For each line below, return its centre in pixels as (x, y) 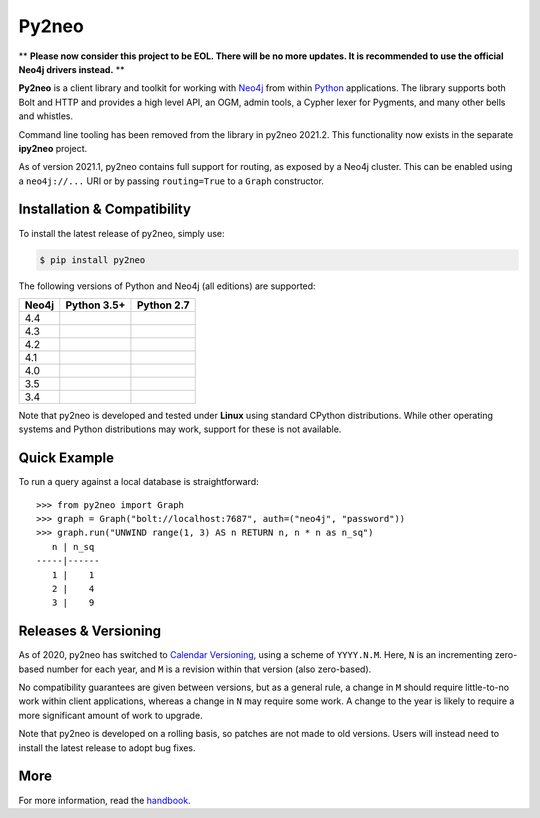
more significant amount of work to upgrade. (111, 715)
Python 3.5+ (95, 305)
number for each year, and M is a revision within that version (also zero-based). (209, 669)
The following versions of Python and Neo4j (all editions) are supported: (167, 286)
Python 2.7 (163, 305)
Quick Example (66, 458)
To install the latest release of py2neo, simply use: (121, 233)
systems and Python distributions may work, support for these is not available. (180, 429)
